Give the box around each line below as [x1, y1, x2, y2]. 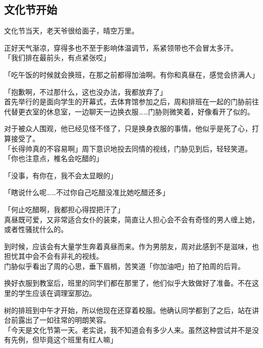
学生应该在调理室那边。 [18, 288, 96, 298]
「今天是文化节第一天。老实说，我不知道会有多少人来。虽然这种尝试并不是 [4, 324, 252, 335]
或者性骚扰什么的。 [4, 224, 68, 235]
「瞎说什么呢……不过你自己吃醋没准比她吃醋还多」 [4, 187, 169, 198]
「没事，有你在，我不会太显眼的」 [4, 170, 117, 180]
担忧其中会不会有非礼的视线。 [4, 251, 103, 261]
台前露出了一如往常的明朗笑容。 [4, 315, 110, 325]
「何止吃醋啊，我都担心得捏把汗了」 [4, 204, 124, 214]
